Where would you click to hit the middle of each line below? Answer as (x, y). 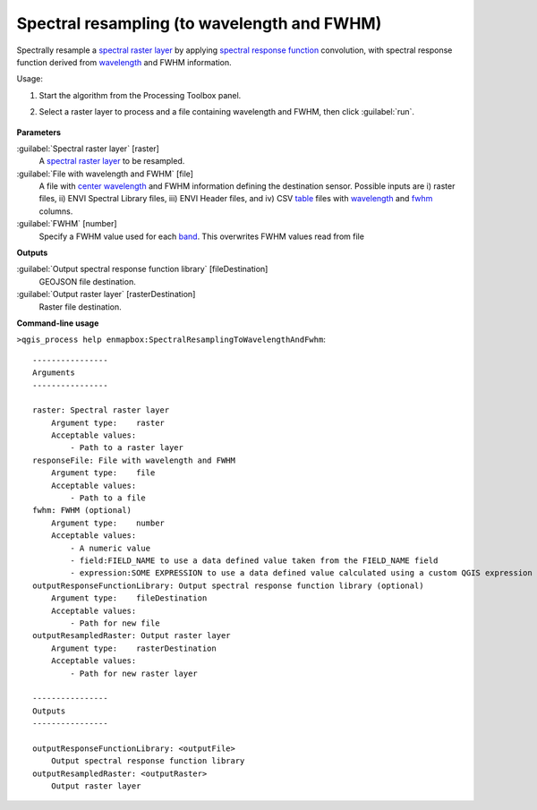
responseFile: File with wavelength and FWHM (134, 460)
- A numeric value (111, 548)
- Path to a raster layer (127, 448)
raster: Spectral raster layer (101, 410)
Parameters (39, 132)
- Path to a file (108, 498)
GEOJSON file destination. (87, 281)
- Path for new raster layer (134, 673)
